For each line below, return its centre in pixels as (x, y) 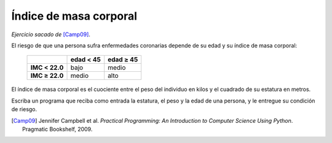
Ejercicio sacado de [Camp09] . (51, 34)
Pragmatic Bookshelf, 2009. (57, 129)
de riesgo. (24, 109)
